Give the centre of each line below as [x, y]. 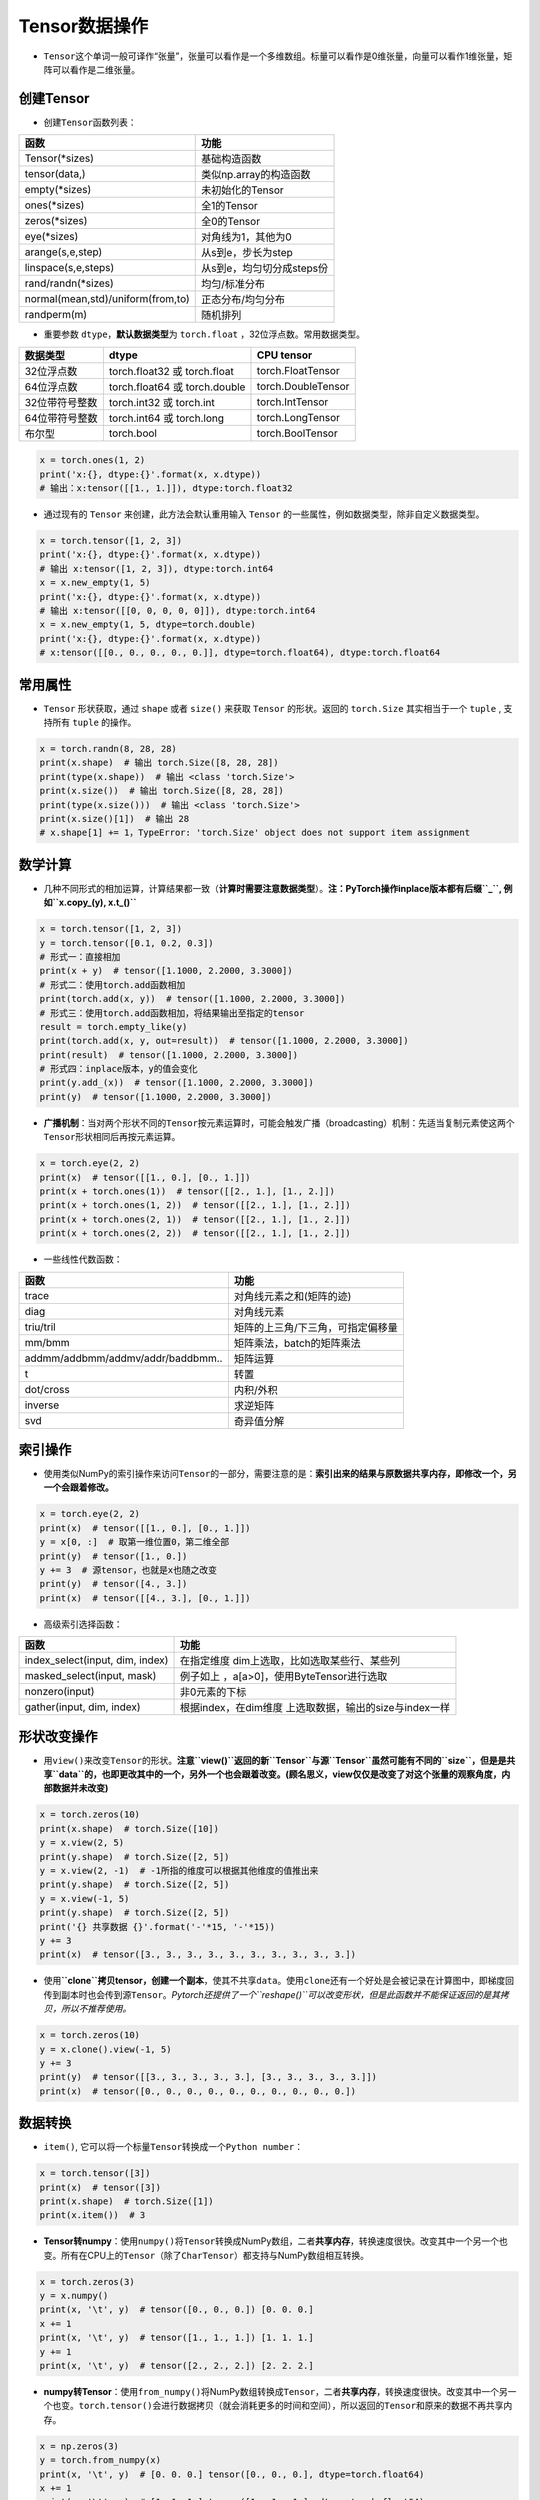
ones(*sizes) [54, 205]
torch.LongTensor [298, 417]
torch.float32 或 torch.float [171, 371]
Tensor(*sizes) [59, 158]
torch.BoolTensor [297, 433]
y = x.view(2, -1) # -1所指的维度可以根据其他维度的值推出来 [179, 1871]
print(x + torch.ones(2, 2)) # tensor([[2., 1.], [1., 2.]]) [195, 1233]
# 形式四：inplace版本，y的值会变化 [118, 1069]
